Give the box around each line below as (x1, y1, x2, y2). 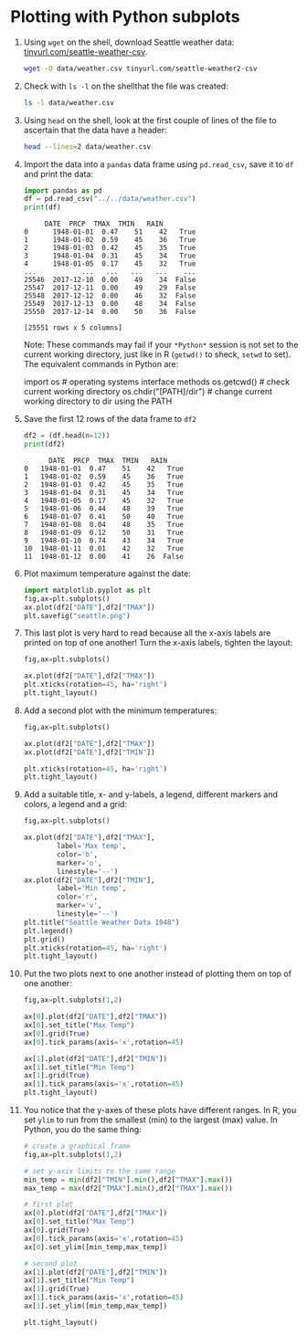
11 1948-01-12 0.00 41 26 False (23, 552, 184, 561)
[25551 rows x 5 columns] (23, 323, 122, 332)
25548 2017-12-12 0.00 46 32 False (23, 291, 196, 300)
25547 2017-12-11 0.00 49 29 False (23, 283, 196, 293)
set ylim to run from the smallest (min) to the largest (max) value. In (23, 1114, 278, 1125)
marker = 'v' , (57, 901, 102, 910)
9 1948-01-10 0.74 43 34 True (23, 536, 184, 545)
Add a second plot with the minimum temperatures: (23, 705, 217, 716)
